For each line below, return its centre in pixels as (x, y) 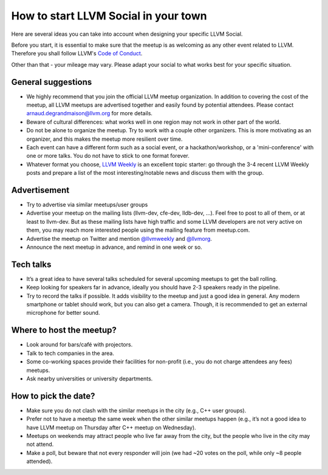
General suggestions (52, 82)
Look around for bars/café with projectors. (80, 345)
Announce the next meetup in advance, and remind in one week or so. (114, 247)
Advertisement (40, 190)
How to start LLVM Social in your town (109, 16)
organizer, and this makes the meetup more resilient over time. (104, 139)
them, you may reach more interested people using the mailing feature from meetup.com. (138, 230)
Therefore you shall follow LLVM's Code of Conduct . (77, 53)
